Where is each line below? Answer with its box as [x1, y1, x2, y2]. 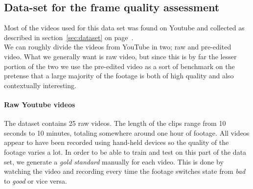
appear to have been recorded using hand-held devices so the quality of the [4, 137, 229, 147]
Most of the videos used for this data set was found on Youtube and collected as [4, 23, 245, 33]
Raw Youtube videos [4, 99, 75, 109]
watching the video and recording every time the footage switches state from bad [4, 166, 246, 176]
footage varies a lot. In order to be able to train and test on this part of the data [4, 146, 247, 157]
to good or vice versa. [4, 175, 67, 186]
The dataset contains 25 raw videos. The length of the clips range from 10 [4, 118, 226, 128]
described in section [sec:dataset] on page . [4, 32, 134, 42]
